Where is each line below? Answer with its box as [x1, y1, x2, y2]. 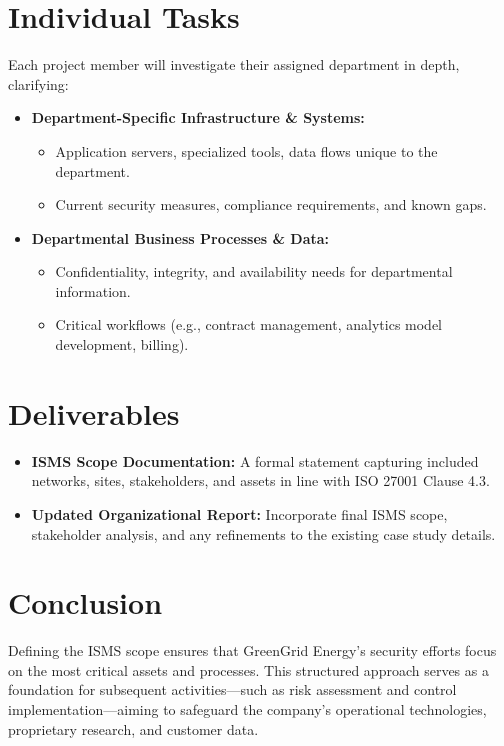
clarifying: [8, 73, 69, 94]
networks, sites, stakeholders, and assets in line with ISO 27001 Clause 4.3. [31, 470, 490, 491]
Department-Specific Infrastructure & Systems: [31, 107, 365, 128]
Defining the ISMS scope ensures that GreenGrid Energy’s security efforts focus [8, 640, 497, 661]
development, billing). [55, 334, 189, 355]
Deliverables [8, 392, 180, 433]
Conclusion [8, 582, 163, 623]
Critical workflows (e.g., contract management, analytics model [55, 314, 443, 335]
